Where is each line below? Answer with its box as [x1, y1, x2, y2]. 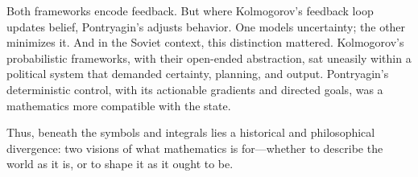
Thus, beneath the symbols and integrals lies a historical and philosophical [6, 124, 375, 141]
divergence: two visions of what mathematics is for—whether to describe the [6, 139, 383, 156]
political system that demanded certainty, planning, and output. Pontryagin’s [6, 65, 389, 82]
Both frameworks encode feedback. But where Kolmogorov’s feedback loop [6, 2, 374, 19]
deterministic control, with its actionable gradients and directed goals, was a [6, 80, 383, 97]
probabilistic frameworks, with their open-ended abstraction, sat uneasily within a [6, 49, 412, 66]
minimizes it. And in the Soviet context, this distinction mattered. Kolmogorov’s [6, 34, 404, 51]
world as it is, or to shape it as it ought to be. [6, 155, 234, 172]
